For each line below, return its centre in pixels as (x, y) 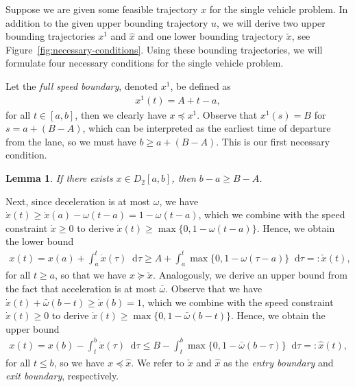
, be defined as (200, 85)
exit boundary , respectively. (62, 376)
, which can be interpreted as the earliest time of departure (207, 128)
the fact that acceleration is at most (81, 288)
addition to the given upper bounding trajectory (107, 22)
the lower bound (40, 241)
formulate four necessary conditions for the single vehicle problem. (145, 63)
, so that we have (91, 275)
